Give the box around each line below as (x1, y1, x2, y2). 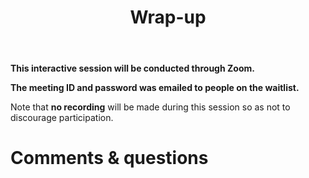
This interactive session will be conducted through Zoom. (10, 62, 255, 75)
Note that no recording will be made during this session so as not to (10, 101, 291, 113)
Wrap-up (129, 6, 207, 29)
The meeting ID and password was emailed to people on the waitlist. (10, 82, 300, 94)
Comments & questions (10, 147, 209, 170)
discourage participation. (10, 112, 114, 124)
